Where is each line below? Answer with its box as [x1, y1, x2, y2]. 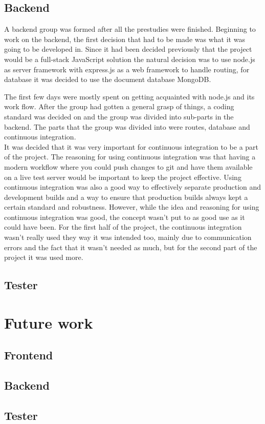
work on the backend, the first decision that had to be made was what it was [4, 33, 245, 44]
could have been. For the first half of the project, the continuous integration [4, 221, 242, 232]
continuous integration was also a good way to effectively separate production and [4, 181, 261, 192]
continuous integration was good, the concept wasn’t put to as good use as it [4, 211, 245, 222]
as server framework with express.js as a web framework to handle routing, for [4, 64, 250, 74]
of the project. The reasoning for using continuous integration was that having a [4, 151, 256, 162]
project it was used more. [4, 252, 83, 263]
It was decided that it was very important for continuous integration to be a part [4, 141, 259, 152]
